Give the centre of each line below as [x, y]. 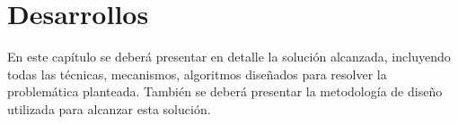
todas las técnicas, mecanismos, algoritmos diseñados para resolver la [197, 74]
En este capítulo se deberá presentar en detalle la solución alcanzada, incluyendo [229, 57]
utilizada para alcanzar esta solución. [109, 108]
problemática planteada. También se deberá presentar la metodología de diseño [225, 91]
